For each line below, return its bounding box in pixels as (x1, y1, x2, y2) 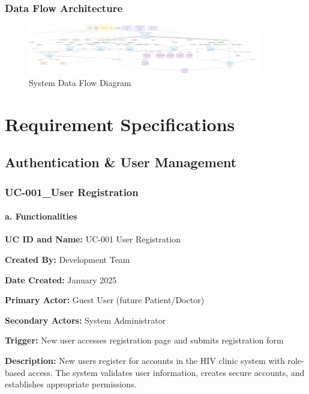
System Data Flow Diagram (29, 76, 131, 89)
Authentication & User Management (5, 153, 237, 171)
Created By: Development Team (5, 253, 130, 266)
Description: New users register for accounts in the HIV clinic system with (5, 354, 285, 367)
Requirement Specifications (5, 111, 235, 136)
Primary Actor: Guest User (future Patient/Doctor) (5, 294, 205, 306)
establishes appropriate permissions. (5, 378, 137, 390)
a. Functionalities (5, 210, 77, 223)
